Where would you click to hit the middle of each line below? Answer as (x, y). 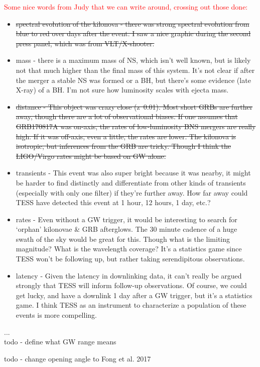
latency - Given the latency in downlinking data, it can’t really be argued (129, 275)
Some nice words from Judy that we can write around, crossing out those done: (126, 7)
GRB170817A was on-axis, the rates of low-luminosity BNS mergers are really (136, 126)
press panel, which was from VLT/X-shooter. (85, 43)
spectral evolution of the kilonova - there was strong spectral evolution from (133, 23)
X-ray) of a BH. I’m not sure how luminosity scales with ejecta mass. (122, 90)
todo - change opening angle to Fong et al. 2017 (78, 358)
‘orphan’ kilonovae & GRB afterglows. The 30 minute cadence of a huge (126, 229)
